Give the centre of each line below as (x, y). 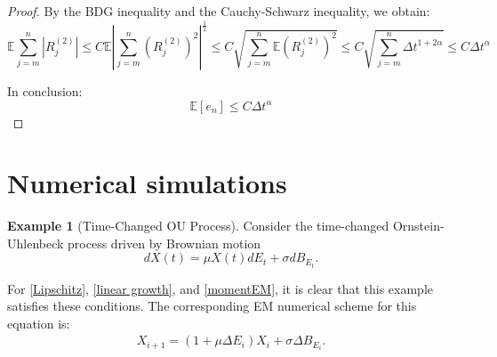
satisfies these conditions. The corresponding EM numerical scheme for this (212, 306)
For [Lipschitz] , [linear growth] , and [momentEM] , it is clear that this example (220, 288)
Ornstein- (418, 226)
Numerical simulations (147, 183)
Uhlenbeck (36, 243)
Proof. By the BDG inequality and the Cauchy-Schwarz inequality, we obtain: (219, 11)
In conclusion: (45, 90)
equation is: (39, 323)
